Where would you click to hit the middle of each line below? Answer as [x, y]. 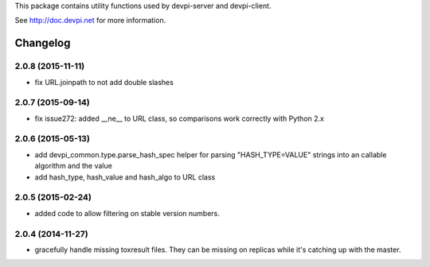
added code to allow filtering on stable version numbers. [127, 213]
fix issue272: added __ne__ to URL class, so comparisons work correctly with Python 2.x [179, 118]
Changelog [43, 43]
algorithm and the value [74, 166]
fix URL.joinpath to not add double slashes [104, 82]
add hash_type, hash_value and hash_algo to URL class [125, 177]
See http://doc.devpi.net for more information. [90, 21]
